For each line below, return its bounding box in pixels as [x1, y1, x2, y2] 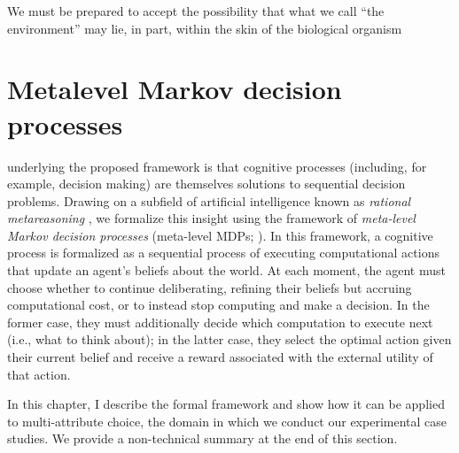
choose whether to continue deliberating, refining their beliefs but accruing [7, 278, 412, 296]
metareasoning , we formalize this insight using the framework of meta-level [7, 209, 416, 227]
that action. [7, 365, 71, 383]
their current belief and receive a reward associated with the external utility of [7, 348, 433, 366]
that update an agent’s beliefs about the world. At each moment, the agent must [7, 261, 446, 280]
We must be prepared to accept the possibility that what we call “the [7, 2, 385, 19]
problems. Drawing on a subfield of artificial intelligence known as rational [7, 191, 411, 210]
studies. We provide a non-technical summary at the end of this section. [7, 429, 398, 448]
